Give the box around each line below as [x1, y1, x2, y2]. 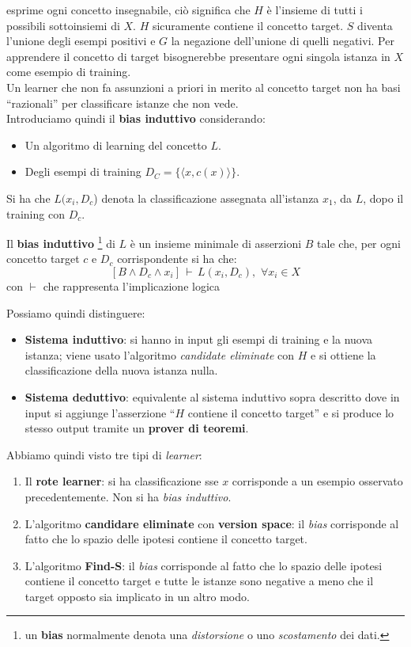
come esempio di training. [6, 63, 131, 80]
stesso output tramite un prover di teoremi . [25, 420, 249, 436]
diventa [357, 17, 393, 33]
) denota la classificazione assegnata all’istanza [93, 189, 319, 206]
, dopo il [363, 189, 404, 206]
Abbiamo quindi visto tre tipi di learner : [6, 446, 202, 462]
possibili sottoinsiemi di [6, 17, 120, 33]
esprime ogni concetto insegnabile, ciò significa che [6, 2, 251, 17]
